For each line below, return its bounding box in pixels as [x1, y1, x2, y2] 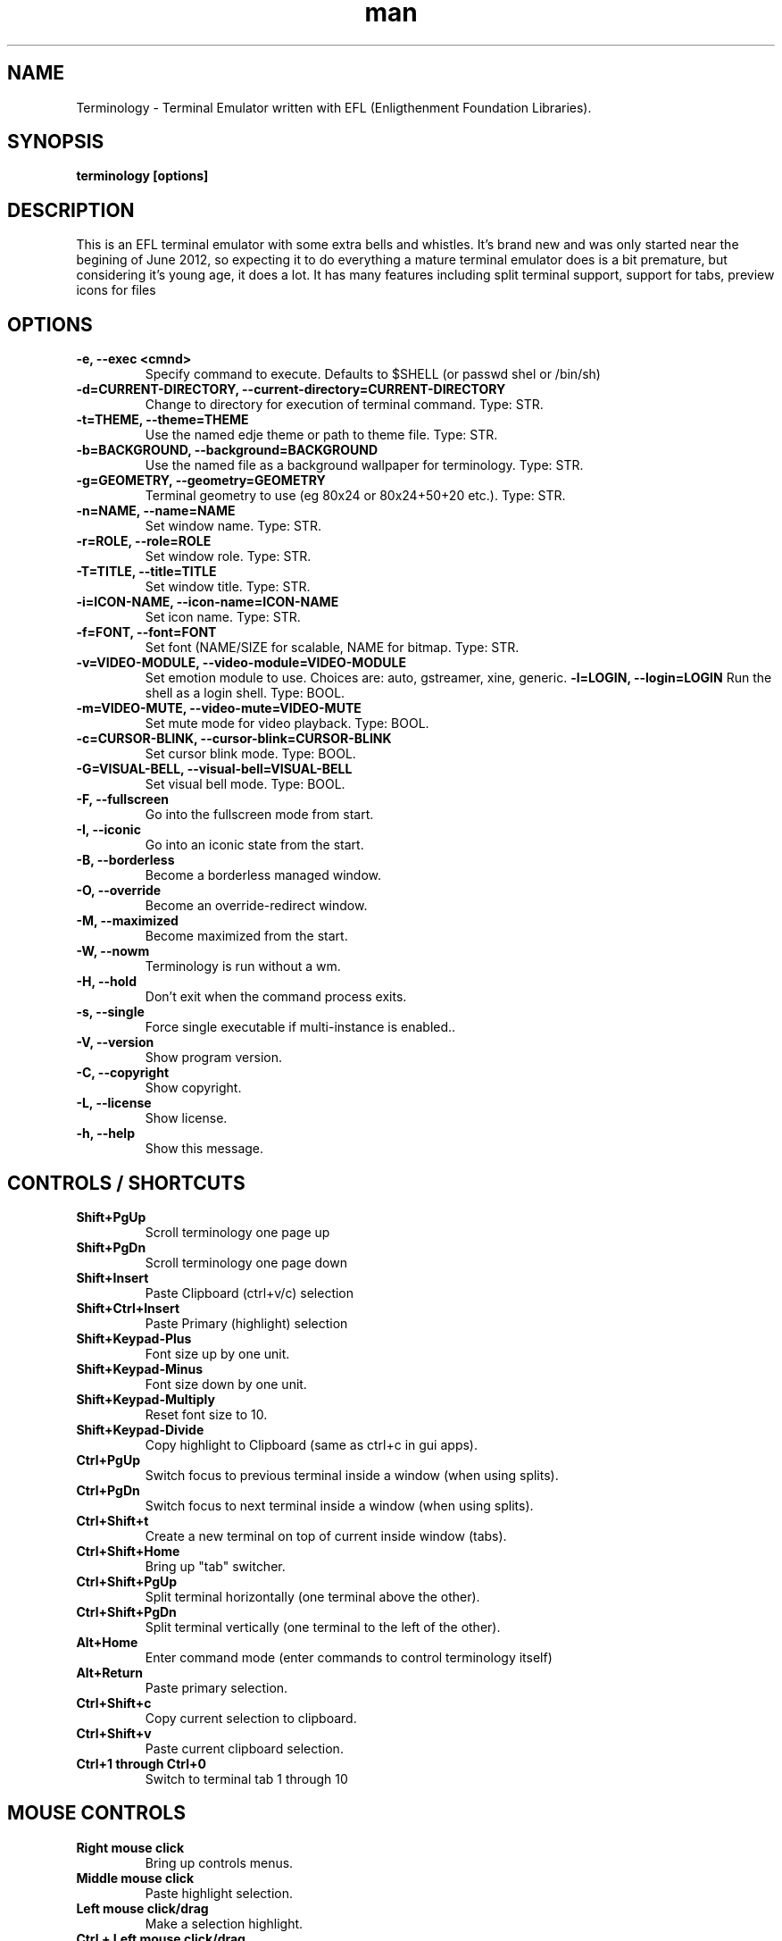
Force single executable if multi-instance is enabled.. [145, 1019, 456, 1035]
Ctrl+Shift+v [76, 1725, 152, 1741]
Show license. [145, 1110, 228, 1126]
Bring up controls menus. [145, 1854, 294, 1870]
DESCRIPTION [7, 198, 135, 222]
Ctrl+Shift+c [76, 1694, 152, 1711]
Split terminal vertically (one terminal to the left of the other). [145, 1619, 501, 1635]
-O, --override [76, 883, 162, 899]
